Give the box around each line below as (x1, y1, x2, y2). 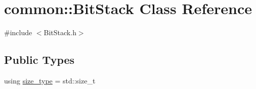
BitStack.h (44, 27, 76, 38)
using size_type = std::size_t (4, 75, 96, 85)
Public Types (4, 52, 75, 67)
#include (4, 27, 32, 38)
